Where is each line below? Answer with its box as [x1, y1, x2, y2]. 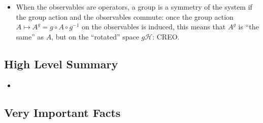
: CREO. [152, 31, 180, 42]
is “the [238, 21, 259, 32]
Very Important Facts [4, 104, 121, 120]
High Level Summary [4, 56, 118, 71]
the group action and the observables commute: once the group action [16, 11, 234, 22]
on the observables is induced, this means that [82, 21, 226, 32]
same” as [16, 31, 44, 42]
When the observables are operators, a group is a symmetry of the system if [16, 2, 252, 12]
